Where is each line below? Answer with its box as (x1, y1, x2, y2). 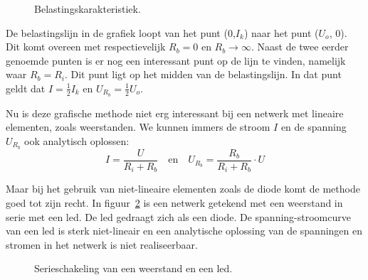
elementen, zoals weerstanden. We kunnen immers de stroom (6, 119, 270, 134)
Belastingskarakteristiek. (34, 1, 141, 16)
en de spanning (280, 119, 347, 134)
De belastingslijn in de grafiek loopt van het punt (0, (6, 25, 236, 40)
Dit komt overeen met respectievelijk (6, 39, 166, 54)
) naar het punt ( (243, 25, 319, 40)
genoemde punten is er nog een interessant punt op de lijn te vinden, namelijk (6, 53, 346, 68)
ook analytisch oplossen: (24, 134, 130, 149)
